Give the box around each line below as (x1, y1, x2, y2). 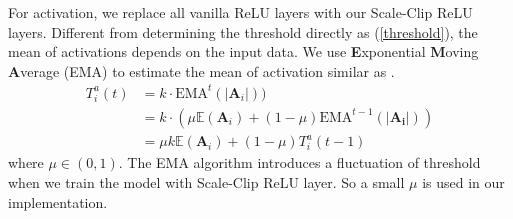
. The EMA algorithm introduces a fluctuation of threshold (118, 152, 481, 173)
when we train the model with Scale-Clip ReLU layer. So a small (8, 172, 405, 193)
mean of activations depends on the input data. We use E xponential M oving (8, 41, 479, 62)
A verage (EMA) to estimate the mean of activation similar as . (8, 60, 395, 81)
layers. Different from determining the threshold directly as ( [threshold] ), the (8, 21, 478, 42)
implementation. (8, 191, 108, 212)
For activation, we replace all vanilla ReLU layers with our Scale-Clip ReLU (8, 2, 473, 22)
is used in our (422, 172, 505, 193)
